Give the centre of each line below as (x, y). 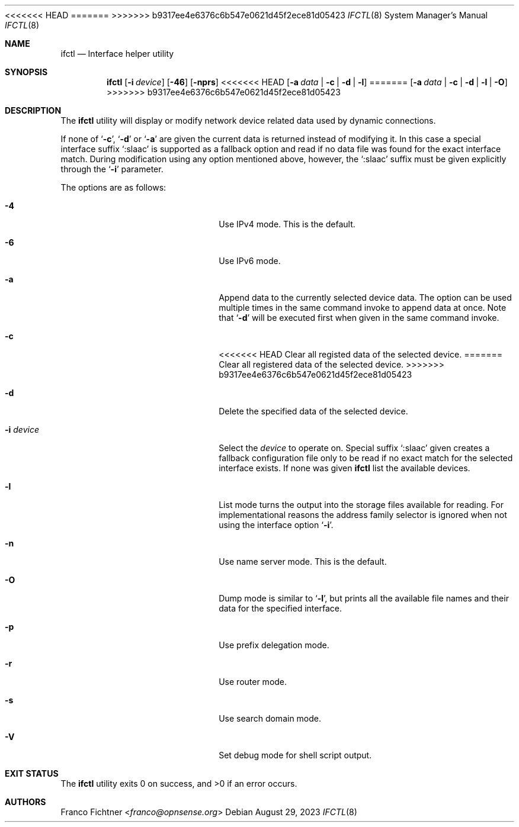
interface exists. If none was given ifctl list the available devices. (345, 468)
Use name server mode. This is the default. (303, 561)
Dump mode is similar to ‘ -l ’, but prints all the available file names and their (364, 598)
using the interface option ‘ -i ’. (276, 525)
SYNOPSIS (26, 72)
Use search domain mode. (270, 718)
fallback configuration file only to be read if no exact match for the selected (366, 458)
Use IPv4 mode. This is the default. (287, 224)
